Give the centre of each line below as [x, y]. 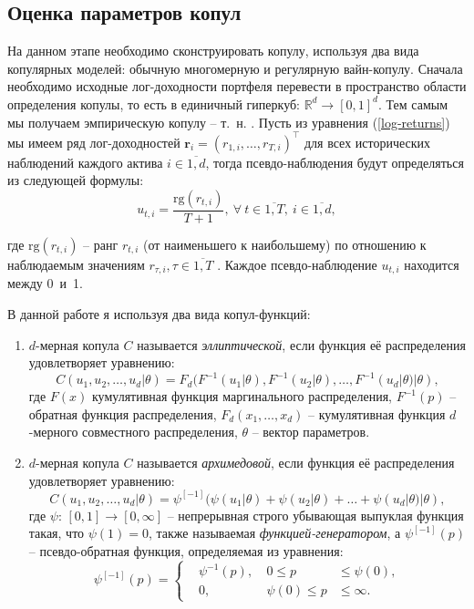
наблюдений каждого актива [85, 162]
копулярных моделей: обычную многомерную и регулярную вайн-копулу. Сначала [235, 68]
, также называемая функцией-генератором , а [274, 533]
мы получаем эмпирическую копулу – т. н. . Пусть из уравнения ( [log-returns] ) [229, 122]
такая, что [57, 533]
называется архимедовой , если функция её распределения [296, 462]
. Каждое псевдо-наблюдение [297, 264]
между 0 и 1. [45, 283]
